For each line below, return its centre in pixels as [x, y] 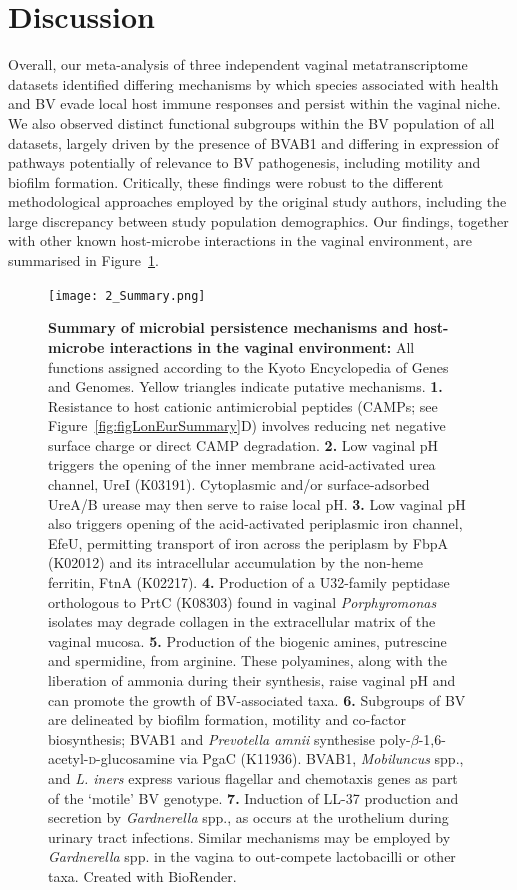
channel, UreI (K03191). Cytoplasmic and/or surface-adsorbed [239, 484]
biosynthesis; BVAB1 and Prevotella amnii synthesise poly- [229, 738]
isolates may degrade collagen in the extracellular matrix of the [242, 621]
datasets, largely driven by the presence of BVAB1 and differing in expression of [253, 142]
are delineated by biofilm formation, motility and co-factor [227, 719]
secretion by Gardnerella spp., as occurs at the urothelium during [248, 817]
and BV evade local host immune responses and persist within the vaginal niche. [254, 103]
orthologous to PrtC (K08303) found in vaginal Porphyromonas [242, 601]
